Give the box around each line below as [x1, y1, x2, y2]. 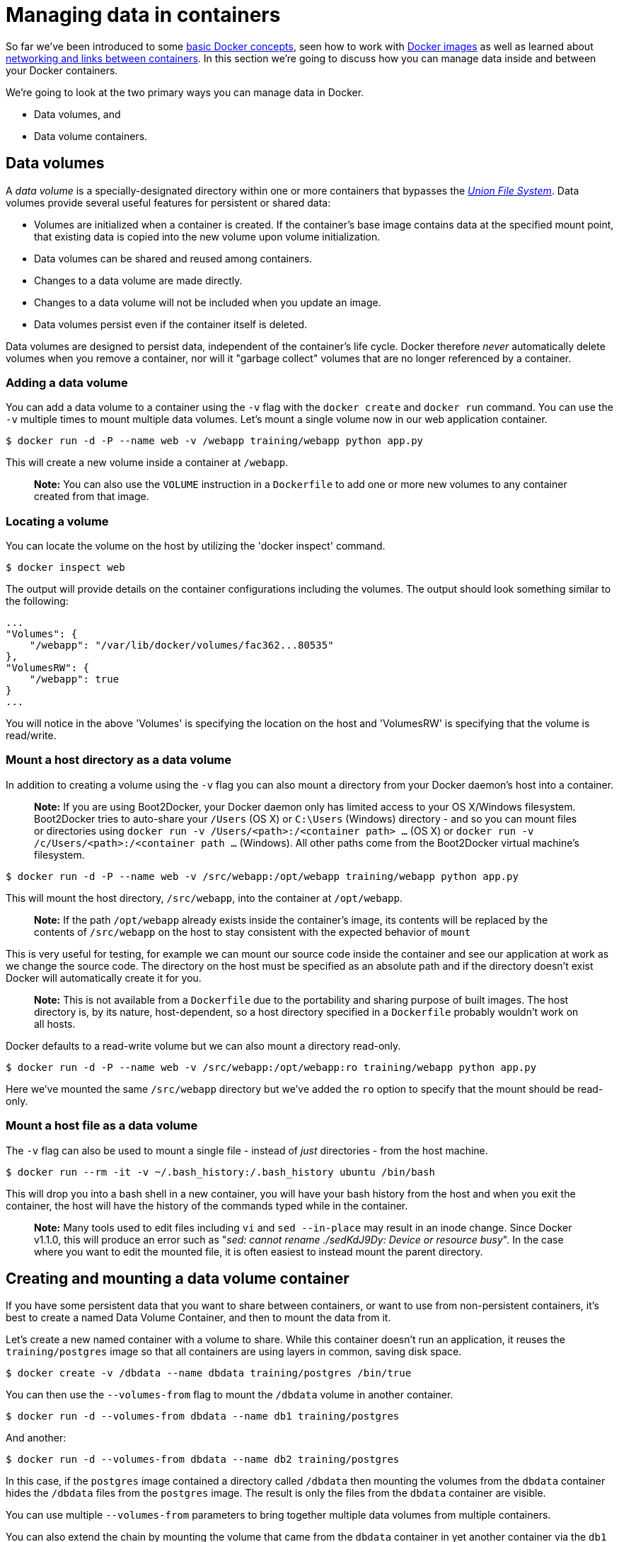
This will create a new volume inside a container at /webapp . [6, 456, 289, 469]
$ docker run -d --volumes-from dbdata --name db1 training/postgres [6, 1410, 400, 1422]
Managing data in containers [6, 3, 281, 27]
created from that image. [34, 490, 149, 503]
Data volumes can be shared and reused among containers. [34, 252, 313, 265]
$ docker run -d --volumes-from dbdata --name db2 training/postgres [6, 1454, 400, 1466]
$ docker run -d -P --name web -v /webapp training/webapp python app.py [6, 435, 424, 447]
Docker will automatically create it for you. [6, 971, 202, 984]
